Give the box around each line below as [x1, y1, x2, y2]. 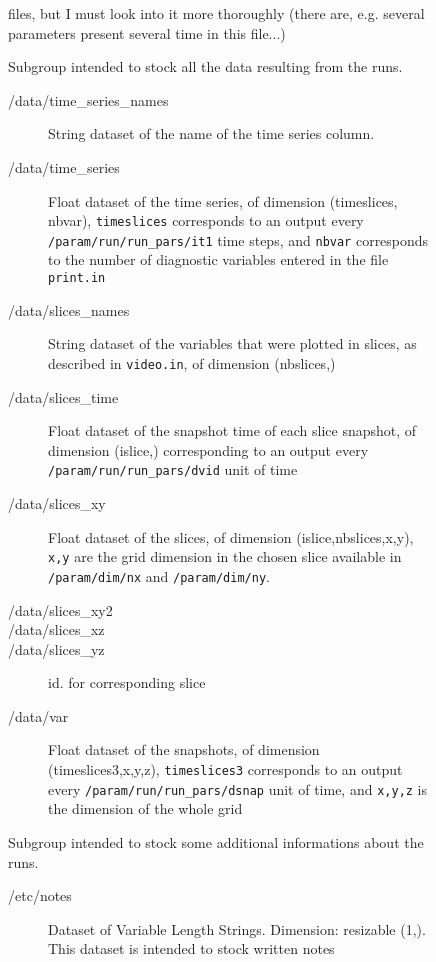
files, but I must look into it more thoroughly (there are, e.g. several [8, 3, 425, 23]
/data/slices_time [8, 386, 119, 407]
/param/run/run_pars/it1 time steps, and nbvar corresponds [48, 229, 429, 250]
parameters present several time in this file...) [8, 22, 286, 43]
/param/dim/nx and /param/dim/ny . [48, 565, 270, 586]
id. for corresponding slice [48, 672, 206, 693]
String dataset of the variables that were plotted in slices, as [48, 333, 417, 354]
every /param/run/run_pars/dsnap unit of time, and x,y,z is [48, 778, 428, 799]
